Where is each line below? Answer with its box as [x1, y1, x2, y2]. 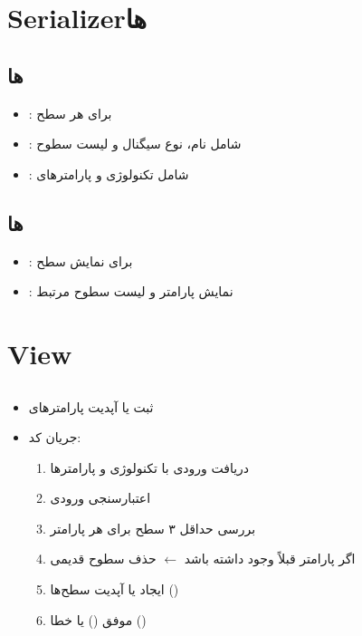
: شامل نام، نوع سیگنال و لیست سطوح [28, 134, 242, 153]
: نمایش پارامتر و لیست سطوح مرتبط [28, 282, 233, 301]
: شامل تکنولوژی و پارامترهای [28, 164, 189, 183]
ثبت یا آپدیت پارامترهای [28, 397, 154, 416]
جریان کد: [28, 428, 81, 447]
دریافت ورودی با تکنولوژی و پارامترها [50, 458, 250, 477]
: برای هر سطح [28, 103, 112, 122]
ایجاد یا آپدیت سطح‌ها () [50, 580, 179, 599]
